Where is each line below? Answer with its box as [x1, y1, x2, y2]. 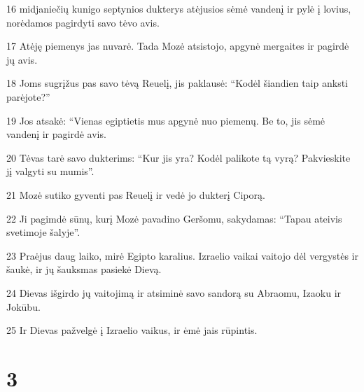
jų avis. [6, 52, 38, 66]
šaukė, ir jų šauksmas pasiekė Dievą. [6, 262, 162, 276]
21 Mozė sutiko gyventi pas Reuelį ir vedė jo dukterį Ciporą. [6, 187, 265, 202]
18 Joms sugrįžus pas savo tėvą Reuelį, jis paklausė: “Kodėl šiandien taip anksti [6, 76, 348, 90]
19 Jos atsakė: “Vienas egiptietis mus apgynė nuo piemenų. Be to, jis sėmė [6, 113, 325, 127]
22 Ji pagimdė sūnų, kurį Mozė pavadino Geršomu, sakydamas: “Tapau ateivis [6, 211, 342, 225]
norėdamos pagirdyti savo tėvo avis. [6, 15, 160, 29]
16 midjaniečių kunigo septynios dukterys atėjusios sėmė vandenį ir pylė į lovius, [6, 1, 351, 15]
